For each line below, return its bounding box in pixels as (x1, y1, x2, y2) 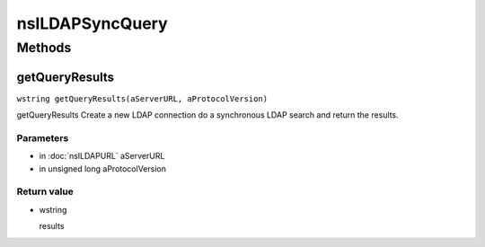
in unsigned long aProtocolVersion (39, 163, 166, 174)
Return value (16, 185, 74, 198)
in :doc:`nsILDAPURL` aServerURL (39, 151, 165, 162)
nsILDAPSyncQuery (16, 13, 168, 33)
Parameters (16, 131, 69, 144)
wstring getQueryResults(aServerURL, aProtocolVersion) (16, 93, 269, 103)
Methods (16, 40, 72, 56)
